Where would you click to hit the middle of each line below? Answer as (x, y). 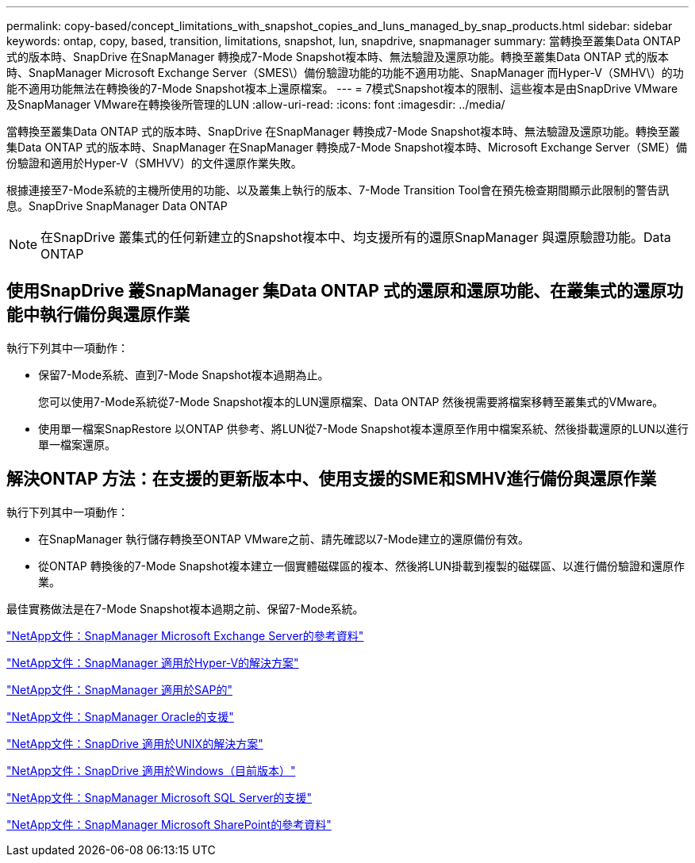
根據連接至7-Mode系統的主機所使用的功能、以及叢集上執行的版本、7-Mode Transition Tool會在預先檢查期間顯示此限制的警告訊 (338, 190)
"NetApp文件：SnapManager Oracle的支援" (120, 716)
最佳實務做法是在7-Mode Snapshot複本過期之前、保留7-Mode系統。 (185, 608)
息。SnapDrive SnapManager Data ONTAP (117, 206)
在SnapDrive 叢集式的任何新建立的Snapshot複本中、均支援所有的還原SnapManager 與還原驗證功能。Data (356, 237)
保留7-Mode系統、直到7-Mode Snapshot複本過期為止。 (184, 374)
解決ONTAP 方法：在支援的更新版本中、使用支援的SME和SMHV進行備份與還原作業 (332, 479)
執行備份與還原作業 (114, 315)
